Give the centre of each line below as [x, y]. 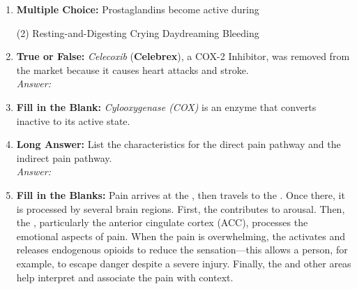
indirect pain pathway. [64, 157]
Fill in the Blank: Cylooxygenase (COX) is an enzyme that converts [166, 106]
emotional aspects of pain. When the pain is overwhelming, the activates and [181, 236]
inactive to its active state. [73, 120]
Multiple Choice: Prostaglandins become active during [138, 9]
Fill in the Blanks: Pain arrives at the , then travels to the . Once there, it [181, 194]
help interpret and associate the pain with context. [125, 277]
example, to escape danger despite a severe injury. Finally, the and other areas [184, 263]
